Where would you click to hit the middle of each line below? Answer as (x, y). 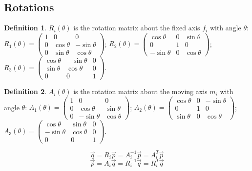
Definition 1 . (25, 28)
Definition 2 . (25, 91)
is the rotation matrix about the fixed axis (137, 28)
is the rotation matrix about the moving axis (140, 91)
